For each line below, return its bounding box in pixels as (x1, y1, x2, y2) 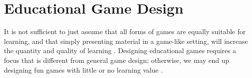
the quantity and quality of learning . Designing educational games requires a (4, 45, 236, 56)
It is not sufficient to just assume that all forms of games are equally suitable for (4, 26, 246, 37)
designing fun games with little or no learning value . (4, 64, 163, 75)
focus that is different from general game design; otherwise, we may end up (4, 55, 229, 65)
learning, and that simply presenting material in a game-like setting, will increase (4, 36, 248, 46)
